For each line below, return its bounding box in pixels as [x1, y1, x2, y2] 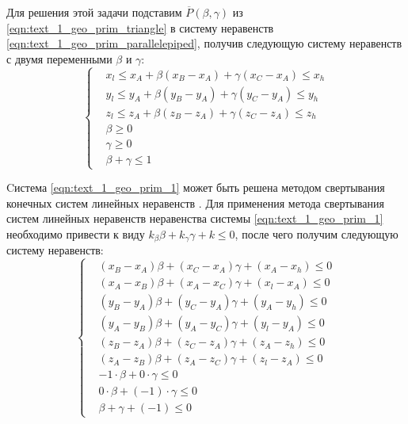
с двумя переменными [6, 50, 112, 67]
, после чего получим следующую [235, 225, 398, 242]
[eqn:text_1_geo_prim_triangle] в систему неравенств [6, 19, 274, 36]
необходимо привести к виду [6, 225, 145, 242]
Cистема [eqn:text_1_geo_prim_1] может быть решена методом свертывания [6, 179, 385, 196]
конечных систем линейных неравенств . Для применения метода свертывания [6, 194, 384, 211]
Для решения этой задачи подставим [6, 4, 182, 20]
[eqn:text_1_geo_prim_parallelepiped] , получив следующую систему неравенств [6, 35, 402, 52]
